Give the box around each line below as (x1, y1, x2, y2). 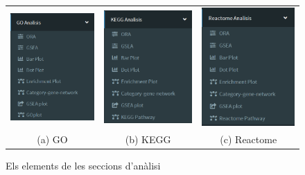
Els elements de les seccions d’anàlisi (6, 158, 161, 173)
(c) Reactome (220, 132, 277, 147)
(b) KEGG (125, 132, 171, 147)
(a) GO (37, 132, 68, 147)
